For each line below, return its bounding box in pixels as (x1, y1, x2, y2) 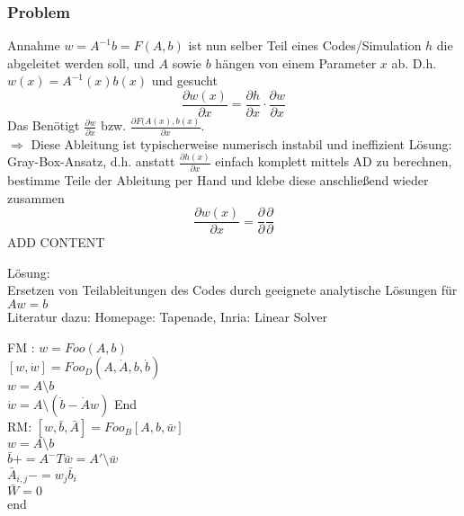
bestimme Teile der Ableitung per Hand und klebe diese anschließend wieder (7, 171, 429, 190)
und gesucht (151, 71, 218, 90)
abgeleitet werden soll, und (7, 53, 155, 72)
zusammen (7, 188, 65, 207)
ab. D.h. (391, 53, 437, 72)
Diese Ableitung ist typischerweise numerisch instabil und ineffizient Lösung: (31, 134, 452, 153)
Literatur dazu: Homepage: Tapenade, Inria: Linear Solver (7, 307, 328, 326)
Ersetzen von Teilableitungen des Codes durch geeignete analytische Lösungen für (7, 280, 458, 299)
